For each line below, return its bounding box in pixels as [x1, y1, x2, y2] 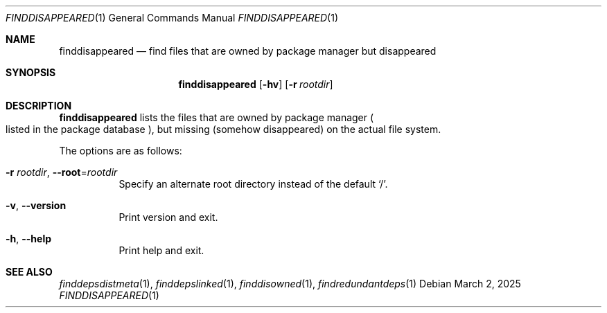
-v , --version [6, 199, 67, 211]
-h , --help [6, 233, 52, 244]
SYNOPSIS [6, 66, 56, 78]
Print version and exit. [118, 211, 218, 223]
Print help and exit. [118, 244, 204, 256]
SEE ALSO [6, 266, 53, 278]
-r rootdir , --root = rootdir [6, 166, 118, 178]
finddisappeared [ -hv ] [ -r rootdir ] [178, 78, 333, 90]
